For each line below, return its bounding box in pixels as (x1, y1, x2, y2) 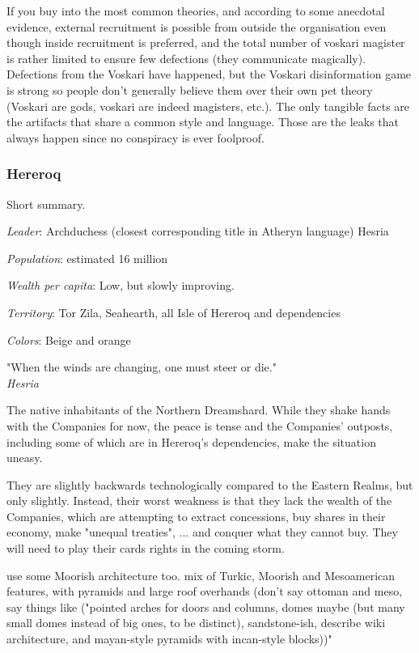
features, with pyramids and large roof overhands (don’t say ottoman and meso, (6, 583, 403, 600)
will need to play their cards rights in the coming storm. (6, 540, 285, 557)
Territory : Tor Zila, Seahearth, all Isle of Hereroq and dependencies (6, 303, 341, 320)
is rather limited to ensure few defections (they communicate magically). (6, 49, 366, 66)
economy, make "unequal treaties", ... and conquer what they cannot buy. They (6, 524, 398, 541)
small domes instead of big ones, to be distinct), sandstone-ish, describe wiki (6, 614, 386, 631)
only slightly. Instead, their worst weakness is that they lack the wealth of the (6, 492, 392, 509)
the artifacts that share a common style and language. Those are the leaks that (6, 113, 400, 130)
